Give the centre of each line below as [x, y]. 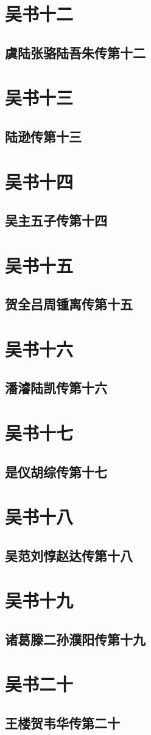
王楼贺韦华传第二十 [62, 723]
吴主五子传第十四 [56, 220]
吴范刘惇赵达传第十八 [69, 555]
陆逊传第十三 [43, 136]
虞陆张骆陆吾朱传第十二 [75, 52]
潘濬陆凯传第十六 [56, 388]
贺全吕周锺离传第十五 [69, 304]
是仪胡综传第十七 [56, 471]
